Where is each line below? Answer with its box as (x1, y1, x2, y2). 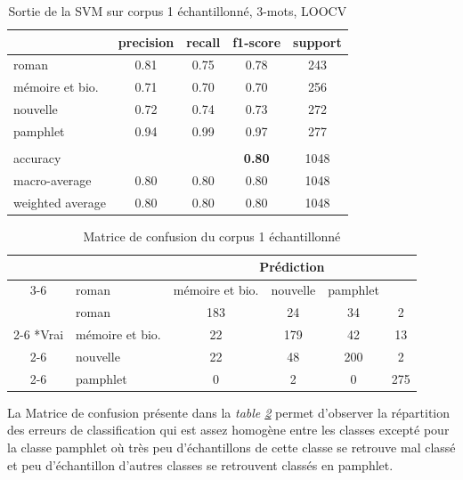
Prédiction (259, 257, 325, 276)
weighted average (13, 192, 106, 211)
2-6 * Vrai (13, 324, 64, 343)
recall (186, 32, 221, 51)
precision (118, 32, 175, 51)
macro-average (13, 170, 92, 189)
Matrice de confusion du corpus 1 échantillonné (83, 226, 341, 245)
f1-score (232, 32, 281, 51)
